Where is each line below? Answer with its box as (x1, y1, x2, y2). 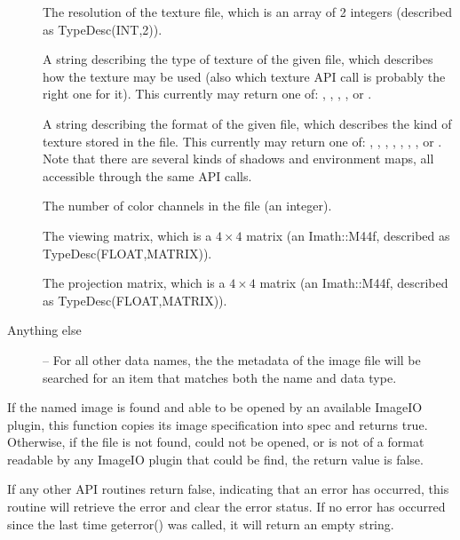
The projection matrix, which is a (43, 274, 226, 292)
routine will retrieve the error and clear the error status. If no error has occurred (7, 497, 446, 516)
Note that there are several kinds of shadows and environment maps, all (43, 149, 434, 168)
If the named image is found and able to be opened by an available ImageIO (7, 398, 423, 417)
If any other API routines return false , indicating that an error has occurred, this (7, 480, 449, 498)
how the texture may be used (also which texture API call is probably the (43, 67, 446, 85)
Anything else (7, 321, 82, 339)
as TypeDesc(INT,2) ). (43, 20, 163, 38)
